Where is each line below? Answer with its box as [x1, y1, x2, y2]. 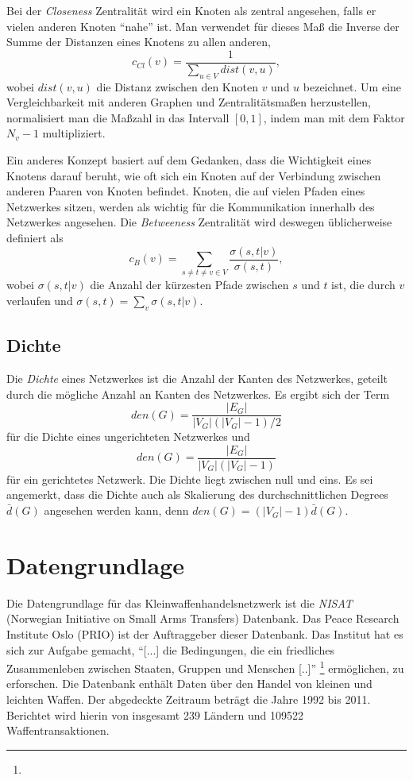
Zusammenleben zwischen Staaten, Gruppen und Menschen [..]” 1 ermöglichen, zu [6, 658, 404, 676]
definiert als [6, 229, 64, 245]
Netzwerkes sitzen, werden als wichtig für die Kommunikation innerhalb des [6, 198, 375, 214]
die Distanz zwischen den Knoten [96, 78, 258, 95]
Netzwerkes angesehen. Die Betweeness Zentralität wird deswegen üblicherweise [6, 214, 392, 230]
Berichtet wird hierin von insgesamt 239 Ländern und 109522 [6, 706, 304, 723]
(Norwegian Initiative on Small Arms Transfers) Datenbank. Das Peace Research [6, 610, 399, 627]
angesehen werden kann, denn [44, 502, 189, 519]
